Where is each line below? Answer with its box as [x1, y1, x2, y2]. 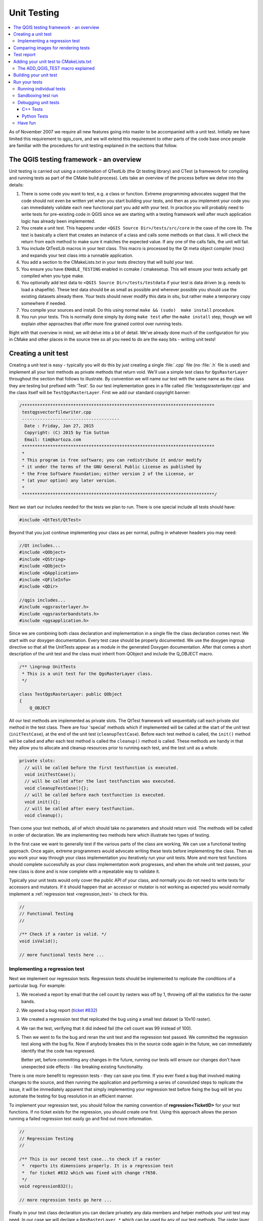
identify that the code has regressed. [21, 1048, 95, 1053]
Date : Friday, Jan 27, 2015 [24, 423, 94, 429]
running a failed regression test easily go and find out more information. [9, 1116, 153, 1122]
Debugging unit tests [18, 99, 59, 105]
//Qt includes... [19, 543, 61, 548]
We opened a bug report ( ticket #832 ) [21, 1007, 97, 1013]
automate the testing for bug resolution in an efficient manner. [9, 1093, 133, 1099]
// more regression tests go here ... [19, 1197, 112, 1203]
